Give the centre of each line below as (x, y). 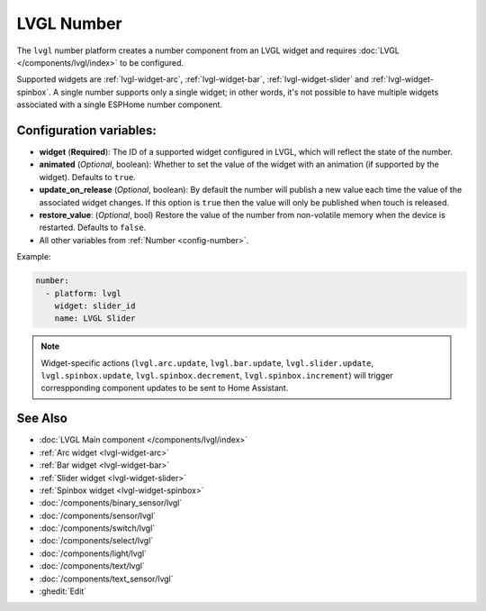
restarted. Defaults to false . (93, 228)
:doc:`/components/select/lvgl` (96, 541)
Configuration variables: (87, 130)
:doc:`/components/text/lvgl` (92, 566)
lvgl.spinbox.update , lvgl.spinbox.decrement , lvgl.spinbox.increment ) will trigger (217, 376)
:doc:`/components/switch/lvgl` (97, 528)
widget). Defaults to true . (88, 177)
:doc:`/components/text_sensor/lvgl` (106, 579)
